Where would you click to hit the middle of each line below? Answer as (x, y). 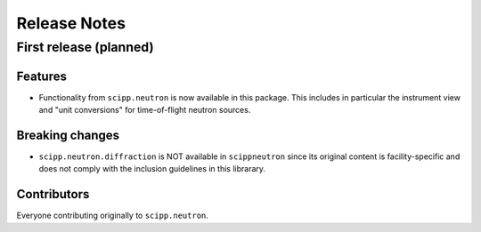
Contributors (53, 194)
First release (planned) (86, 47)
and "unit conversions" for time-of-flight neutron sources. (145, 110)
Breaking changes (68, 135)
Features (41, 76)
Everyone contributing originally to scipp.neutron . (113, 216)
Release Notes (71, 23)
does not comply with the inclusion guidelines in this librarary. (152, 169)
